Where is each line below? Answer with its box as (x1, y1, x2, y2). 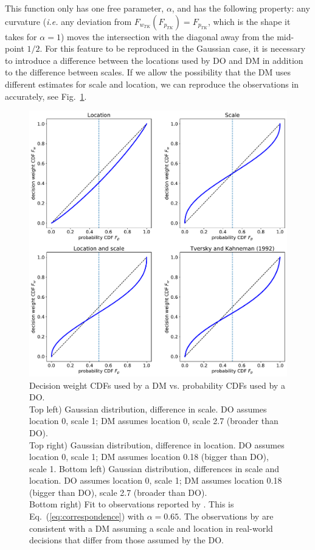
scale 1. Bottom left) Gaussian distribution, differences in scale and (29, 462, 280, 475)
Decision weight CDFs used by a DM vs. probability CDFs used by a (29, 378, 285, 391)
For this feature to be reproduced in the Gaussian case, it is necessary (45, 42, 306, 55)
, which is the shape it (207, 15, 291, 27)
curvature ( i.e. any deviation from (5, 15, 132, 27)
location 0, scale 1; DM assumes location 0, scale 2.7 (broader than (29, 414, 279, 427)
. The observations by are (179, 510, 274, 523)
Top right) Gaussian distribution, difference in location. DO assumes (29, 438, 285, 451)
